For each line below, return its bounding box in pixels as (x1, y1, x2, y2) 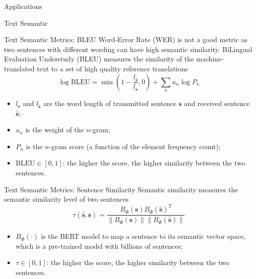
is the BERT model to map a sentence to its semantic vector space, (41, 231, 246, 241)
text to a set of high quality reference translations (37, 63, 188, 73)
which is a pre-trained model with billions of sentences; (15, 240, 183, 251)
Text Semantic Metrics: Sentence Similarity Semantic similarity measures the (4, 184, 238, 194)
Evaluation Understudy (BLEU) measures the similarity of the (4, 54, 194, 64)
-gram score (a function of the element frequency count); (49, 141, 221, 151)
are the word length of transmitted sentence (43, 98, 177, 108)
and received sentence (184, 98, 250, 108)
